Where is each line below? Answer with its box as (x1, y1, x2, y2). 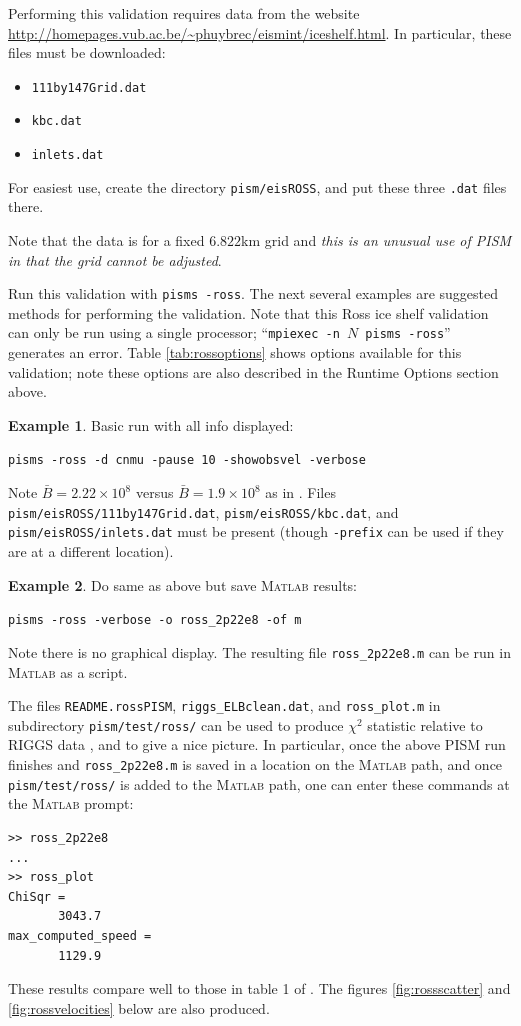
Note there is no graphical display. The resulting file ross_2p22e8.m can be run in (8, 641, 511, 662)
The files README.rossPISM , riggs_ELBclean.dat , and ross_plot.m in (8, 695, 441, 716)
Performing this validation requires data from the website (8, 3, 360, 23)
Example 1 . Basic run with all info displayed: (8, 414, 294, 435)
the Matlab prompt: (8, 793, 134, 814)
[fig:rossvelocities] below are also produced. (8, 997, 270, 1018)
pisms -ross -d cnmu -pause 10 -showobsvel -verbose (8, 453, 366, 468)
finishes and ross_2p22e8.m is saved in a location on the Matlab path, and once (8, 754, 503, 775)
